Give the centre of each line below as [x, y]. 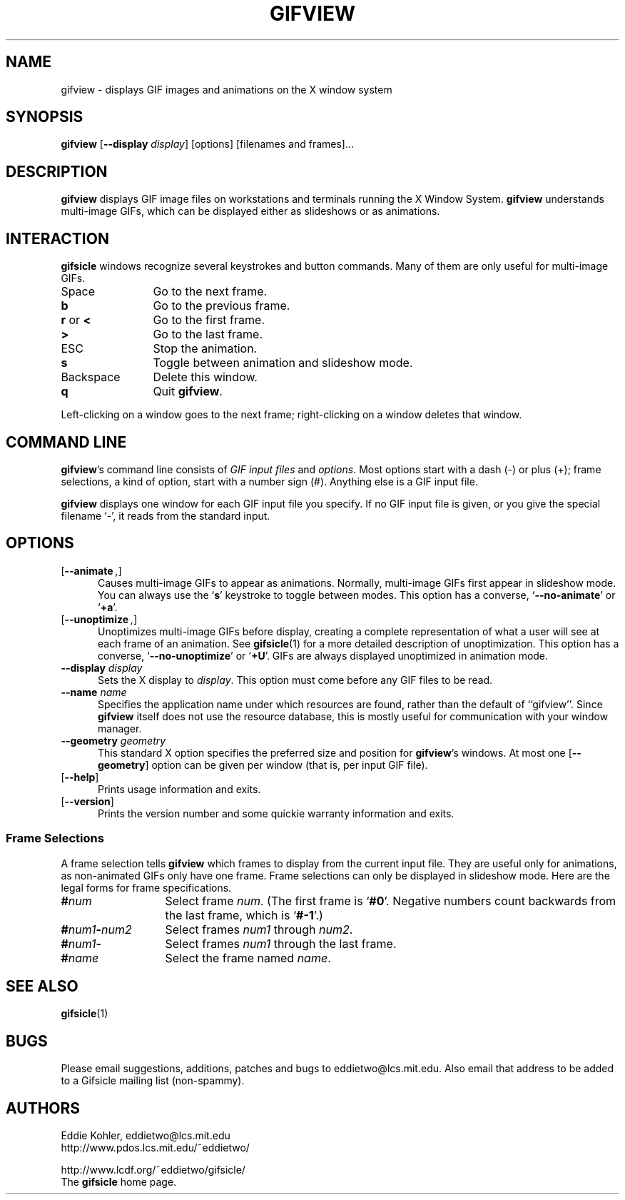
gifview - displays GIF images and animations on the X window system [227, 89]
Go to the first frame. [209, 320]
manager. [120, 728]
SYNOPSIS [45, 117]
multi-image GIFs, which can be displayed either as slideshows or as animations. [250, 211]
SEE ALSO [42, 986]
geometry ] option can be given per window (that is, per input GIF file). [263, 765]
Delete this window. [205, 377]
